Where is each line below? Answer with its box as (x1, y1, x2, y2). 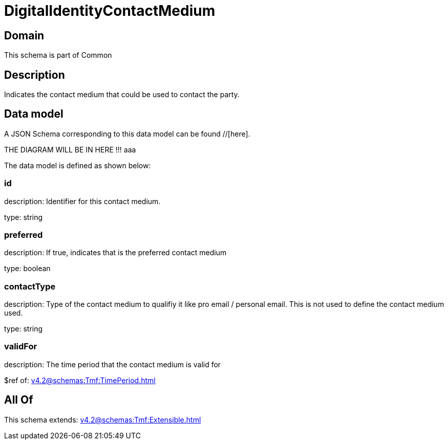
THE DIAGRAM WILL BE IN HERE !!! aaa (4, 145, 136, 154)
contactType (4, 281, 56, 292)
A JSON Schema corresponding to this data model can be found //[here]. (4, 129, 250, 138)
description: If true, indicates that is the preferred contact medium (4, 248, 227, 257)
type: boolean (4, 264, 51, 273)
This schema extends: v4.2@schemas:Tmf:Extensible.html (4, 415, 201, 424)
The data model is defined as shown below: (4, 161, 151, 170)
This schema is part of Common (4, 51, 112, 60)
